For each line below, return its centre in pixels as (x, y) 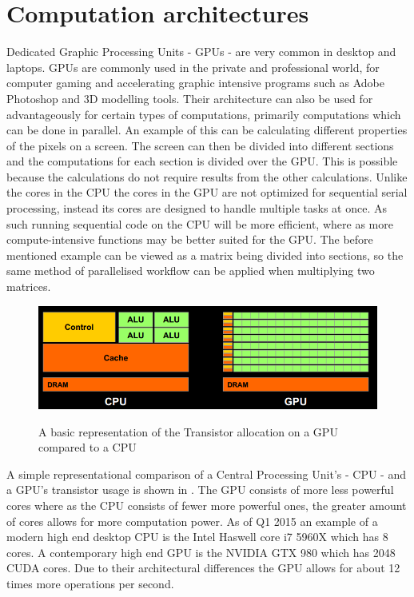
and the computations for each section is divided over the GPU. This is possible (202, 161)
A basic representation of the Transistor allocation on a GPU (188, 431)
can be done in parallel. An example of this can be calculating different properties (207, 130)
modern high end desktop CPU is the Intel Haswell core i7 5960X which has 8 (197, 537)
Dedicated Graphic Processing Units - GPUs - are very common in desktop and (201, 52)
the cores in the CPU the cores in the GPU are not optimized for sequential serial (207, 192)
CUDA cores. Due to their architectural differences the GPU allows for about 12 (203, 568)
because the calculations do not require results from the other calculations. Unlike (207, 176)
